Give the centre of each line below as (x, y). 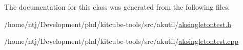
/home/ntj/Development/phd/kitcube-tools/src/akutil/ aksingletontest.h (118, 24)
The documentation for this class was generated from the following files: (117, 7)
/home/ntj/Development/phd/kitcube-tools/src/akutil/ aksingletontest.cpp (121, 41)
